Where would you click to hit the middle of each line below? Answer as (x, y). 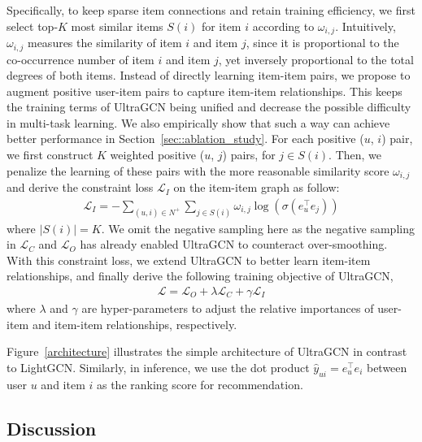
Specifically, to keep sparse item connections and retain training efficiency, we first (211, 10)
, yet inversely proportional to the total (316, 59)
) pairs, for (249, 155)
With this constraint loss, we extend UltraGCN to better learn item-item (189, 260)
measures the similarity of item (104, 43)
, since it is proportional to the (322, 43)
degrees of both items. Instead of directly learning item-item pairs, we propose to (209, 75)
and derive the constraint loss (80, 187)
